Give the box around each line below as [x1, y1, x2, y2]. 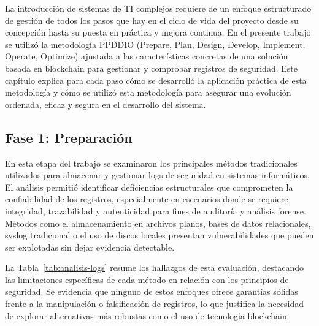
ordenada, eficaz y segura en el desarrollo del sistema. [5, 97, 206, 110]
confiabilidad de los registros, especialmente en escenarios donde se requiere [5, 192, 288, 205]
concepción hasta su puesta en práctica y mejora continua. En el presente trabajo [5, 26, 311, 39]
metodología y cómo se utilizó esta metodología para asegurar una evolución [5, 86, 291, 99]
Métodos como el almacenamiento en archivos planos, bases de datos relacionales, [5, 216, 311, 229]
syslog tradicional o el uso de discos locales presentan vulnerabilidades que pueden [5, 229, 314, 241]
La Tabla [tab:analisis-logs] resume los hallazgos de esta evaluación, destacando [5, 261, 304, 274]
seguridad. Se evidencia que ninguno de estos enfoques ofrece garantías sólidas [5, 285, 298, 298]
